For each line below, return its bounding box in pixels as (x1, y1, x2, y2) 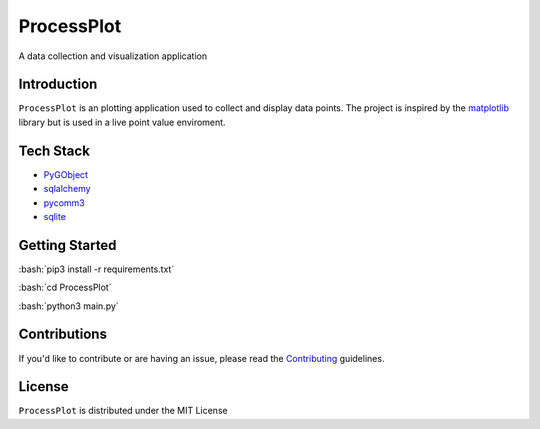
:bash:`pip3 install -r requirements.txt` (18, 263, 175, 275)
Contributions (18, 326, 107, 343)
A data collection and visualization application (18, 50, 208, 62)
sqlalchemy (43, 183, 91, 195)
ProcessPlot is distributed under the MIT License (18, 405, 229, 417)
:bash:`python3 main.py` (18, 300, 119, 312)
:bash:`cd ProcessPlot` (18, 281, 112, 294)
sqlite (43, 210, 67, 222)
